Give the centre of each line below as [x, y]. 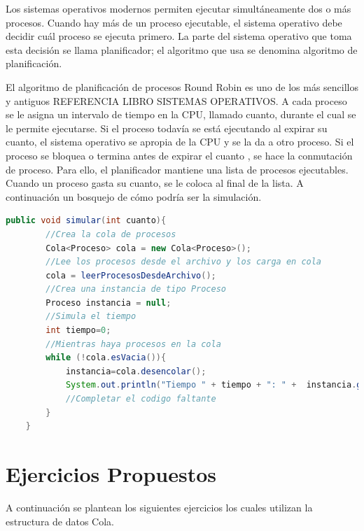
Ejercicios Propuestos [111, 474]
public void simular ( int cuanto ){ [86, 221]
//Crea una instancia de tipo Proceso [136, 289]
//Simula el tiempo [91, 317]
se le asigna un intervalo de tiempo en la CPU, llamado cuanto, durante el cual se [181, 114]
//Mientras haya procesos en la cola [133, 344]
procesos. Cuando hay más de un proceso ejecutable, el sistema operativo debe [174, 22]
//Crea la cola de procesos [111, 234]
